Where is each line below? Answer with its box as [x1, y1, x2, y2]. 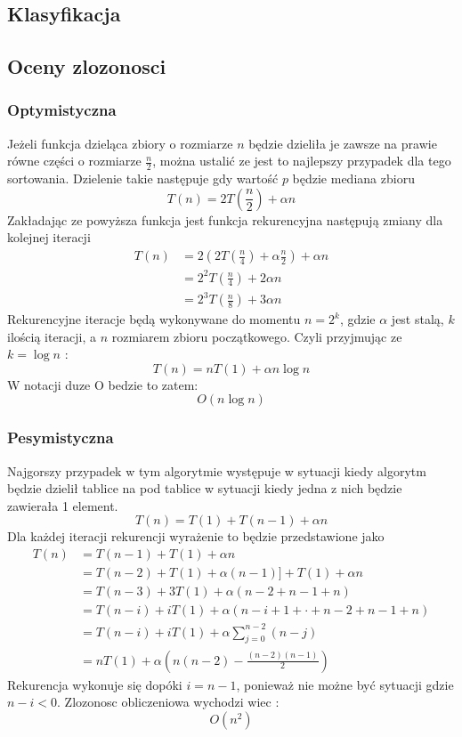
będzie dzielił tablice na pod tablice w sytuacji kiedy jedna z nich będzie [7, 479, 402, 498]
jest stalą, [391, 310, 444, 328]
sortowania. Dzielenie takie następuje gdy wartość [7, 169, 279, 188]
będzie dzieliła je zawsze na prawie [248, 134, 437, 152]
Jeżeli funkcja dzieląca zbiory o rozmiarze [7, 134, 233, 152]
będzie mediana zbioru [292, 169, 415, 188]
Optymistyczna [7, 99, 117, 121]
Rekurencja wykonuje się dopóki [7, 675, 182, 693]
